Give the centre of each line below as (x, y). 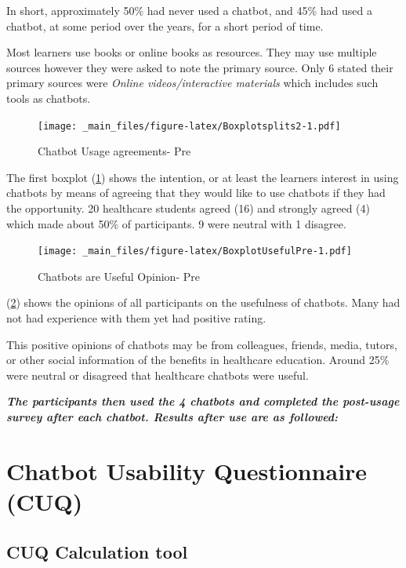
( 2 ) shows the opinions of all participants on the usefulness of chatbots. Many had (203, 302)
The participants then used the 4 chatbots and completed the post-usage (203, 401)
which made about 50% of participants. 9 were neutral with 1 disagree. (176, 223)
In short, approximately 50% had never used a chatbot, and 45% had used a (190, 10)
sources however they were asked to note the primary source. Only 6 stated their (200, 67)
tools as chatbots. (49, 98)
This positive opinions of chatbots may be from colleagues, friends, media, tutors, (202, 344)
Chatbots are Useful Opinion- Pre (119, 276)
